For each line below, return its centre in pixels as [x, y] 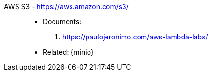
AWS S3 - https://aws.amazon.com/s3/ [66, 7]
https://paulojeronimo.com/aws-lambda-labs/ [135, 37]
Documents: [62, 22]
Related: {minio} [68, 52]
